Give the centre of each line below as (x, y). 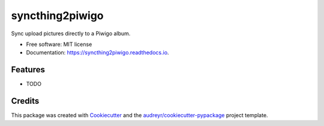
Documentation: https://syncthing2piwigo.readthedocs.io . (97, 53)
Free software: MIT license (59, 44)
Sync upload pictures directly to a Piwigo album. (71, 33)
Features (28, 70)
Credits (25, 101)
